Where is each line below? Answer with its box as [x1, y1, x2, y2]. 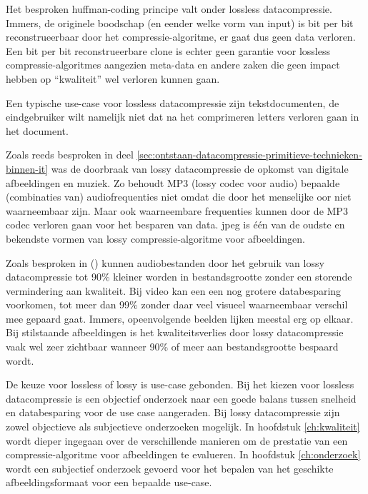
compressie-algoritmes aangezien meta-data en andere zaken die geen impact [6, 57, 340, 72]
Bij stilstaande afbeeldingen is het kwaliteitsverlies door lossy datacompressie [6, 325, 344, 340]
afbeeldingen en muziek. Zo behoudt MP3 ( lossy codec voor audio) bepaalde [6, 175, 340, 190]
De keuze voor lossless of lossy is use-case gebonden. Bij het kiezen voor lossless [6, 377, 354, 392]
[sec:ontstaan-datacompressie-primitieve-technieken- [136, 147, 362, 162]
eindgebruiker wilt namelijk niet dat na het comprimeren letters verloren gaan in [6, 109, 359, 124]
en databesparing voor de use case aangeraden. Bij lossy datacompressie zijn [6, 405, 340, 420]
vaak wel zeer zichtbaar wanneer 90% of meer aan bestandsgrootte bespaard [6, 339, 339, 354]
